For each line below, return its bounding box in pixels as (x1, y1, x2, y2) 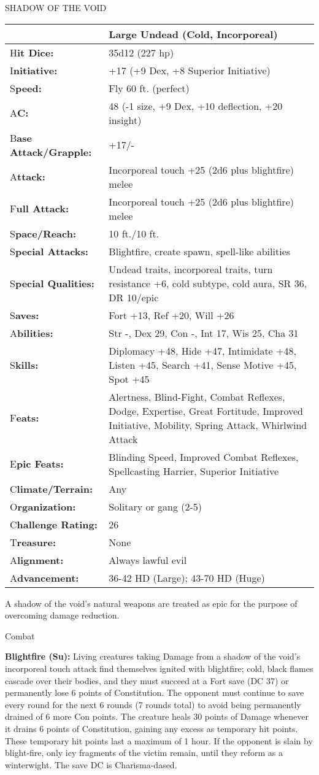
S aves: (10, 307, 39, 322)
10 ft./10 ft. (109, 226, 159, 241)
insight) (109, 112, 142, 127)
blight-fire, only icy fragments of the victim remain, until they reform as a (5, 746, 283, 759)
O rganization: (10, 499, 76, 514)
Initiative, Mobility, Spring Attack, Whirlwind (109, 417, 307, 432)
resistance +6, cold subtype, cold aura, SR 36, (109, 276, 307, 290)
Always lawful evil (109, 552, 187, 567)
